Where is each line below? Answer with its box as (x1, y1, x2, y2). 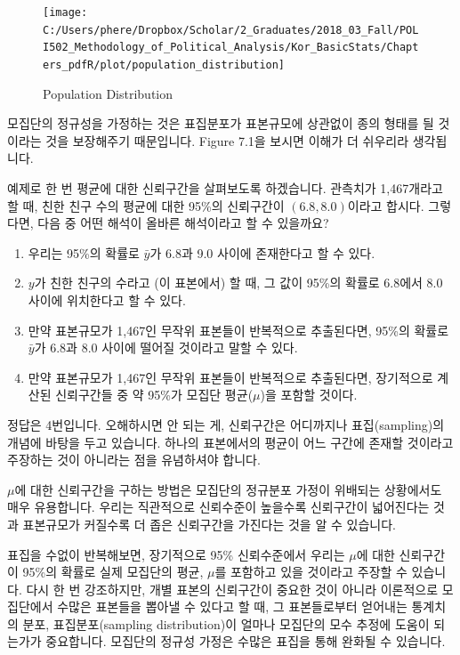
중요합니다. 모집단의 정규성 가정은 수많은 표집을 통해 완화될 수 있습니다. (45, 632, 446, 651)
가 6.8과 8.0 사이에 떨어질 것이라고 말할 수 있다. (34, 338, 298, 357)
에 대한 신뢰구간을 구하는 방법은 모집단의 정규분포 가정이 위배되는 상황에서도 (14, 480, 442, 498)
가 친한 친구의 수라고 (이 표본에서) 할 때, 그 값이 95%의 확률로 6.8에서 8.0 (34, 273, 443, 292)
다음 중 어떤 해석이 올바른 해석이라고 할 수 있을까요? (37, 214, 329, 232)
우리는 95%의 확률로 (28, 243, 140, 262)
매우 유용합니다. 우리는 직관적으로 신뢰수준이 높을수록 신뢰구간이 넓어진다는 (7, 497, 430, 516)
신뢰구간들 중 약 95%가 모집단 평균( (55, 385, 254, 404)
